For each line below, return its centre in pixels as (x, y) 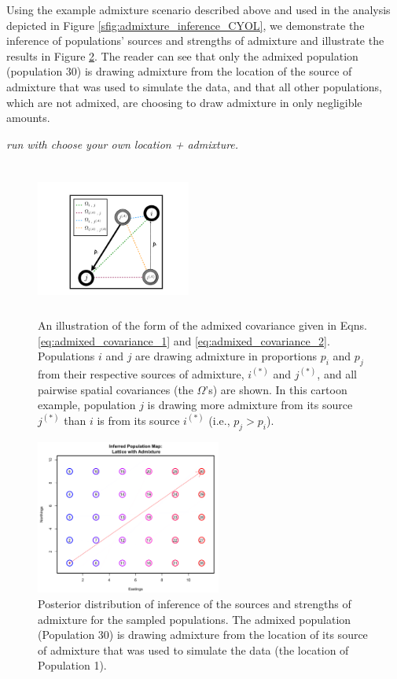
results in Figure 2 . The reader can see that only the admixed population (182, 55)
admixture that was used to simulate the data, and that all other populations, (194, 86)
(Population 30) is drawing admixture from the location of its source (203, 635)
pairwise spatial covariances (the (116, 389)
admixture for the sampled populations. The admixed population (195, 619)
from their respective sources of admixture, (141, 373)
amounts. (28, 118)
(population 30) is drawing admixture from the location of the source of (179, 71)
